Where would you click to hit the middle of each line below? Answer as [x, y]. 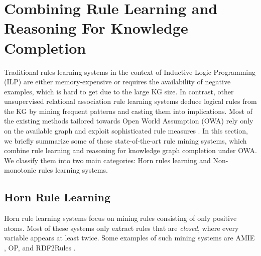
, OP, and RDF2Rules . [40, 248]
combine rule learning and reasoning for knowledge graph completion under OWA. [130, 150]
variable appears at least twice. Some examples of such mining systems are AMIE [129, 238]
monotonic [20, 170]
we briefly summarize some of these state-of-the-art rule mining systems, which [125, 140]
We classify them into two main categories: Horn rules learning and [107, 160]
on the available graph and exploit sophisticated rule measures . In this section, [126, 131]
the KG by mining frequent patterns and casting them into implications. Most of [128, 111]
